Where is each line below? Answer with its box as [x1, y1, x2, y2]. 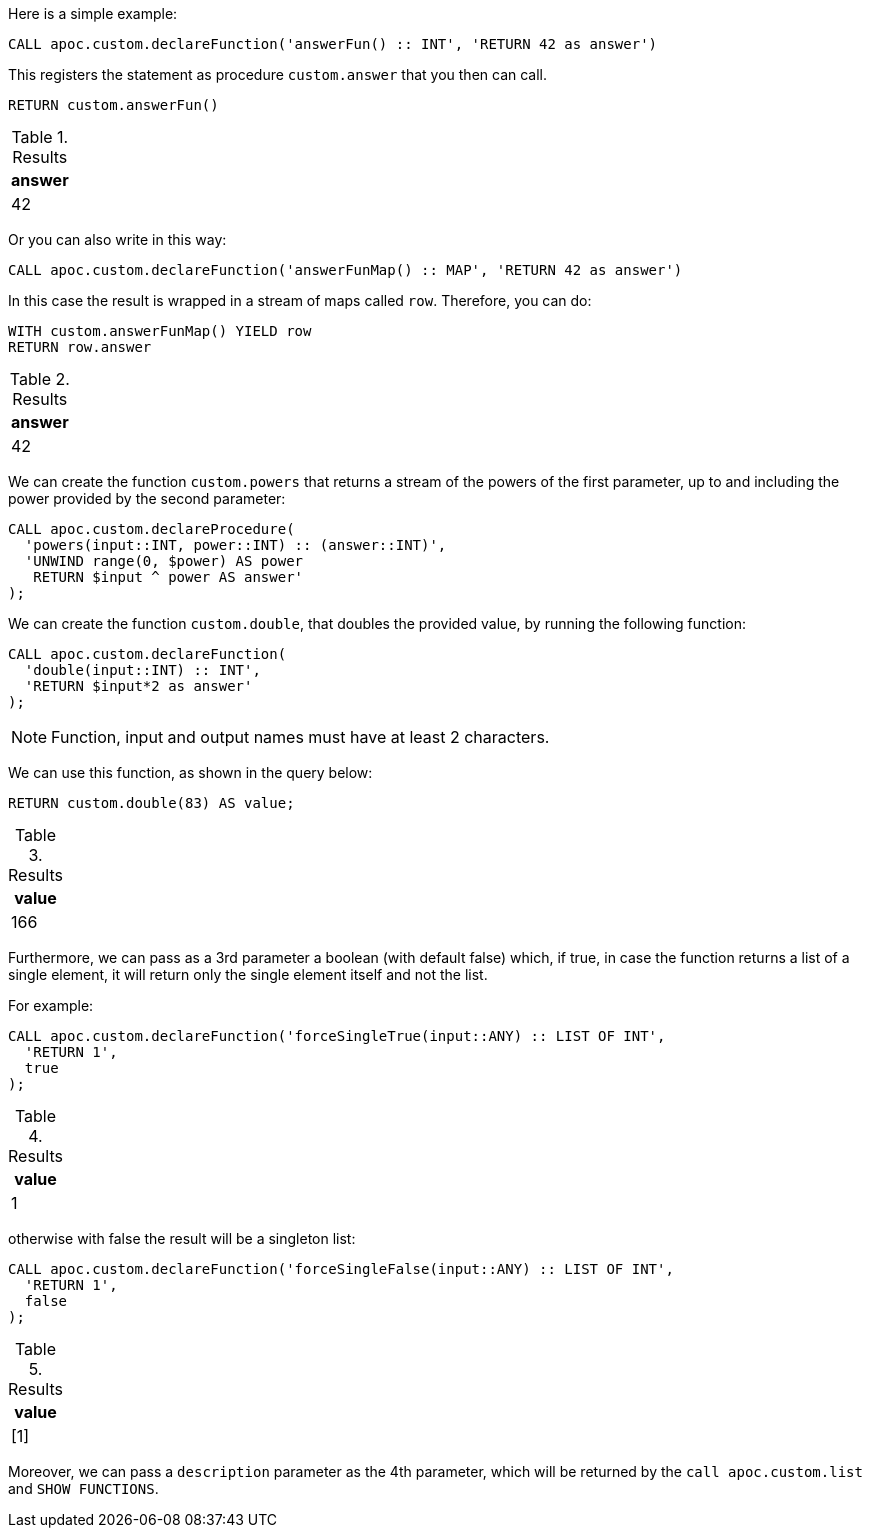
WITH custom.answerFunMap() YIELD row [8, 323, 312, 339]
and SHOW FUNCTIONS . [8, 1480, 159, 1497]
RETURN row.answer [8, 339, 152, 355]
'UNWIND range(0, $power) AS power [24, 553, 304, 569]
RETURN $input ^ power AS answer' [33, 569, 304, 585]
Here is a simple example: [8, 5, 178, 22]
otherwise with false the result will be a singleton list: [8, 1230, 356, 1247]
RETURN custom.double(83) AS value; [8, 795, 295, 811]
